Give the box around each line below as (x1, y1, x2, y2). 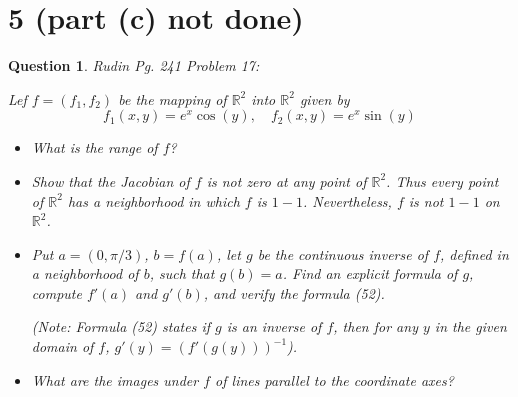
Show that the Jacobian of (31, 170, 190, 191)
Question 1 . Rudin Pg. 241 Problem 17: (8, 55, 260, 76)
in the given (434, 316, 507, 337)
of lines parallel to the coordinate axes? (215, 369, 454, 390)
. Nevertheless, (302, 190, 392, 211)
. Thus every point (386, 170, 499, 191)
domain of (31, 336, 94, 357)
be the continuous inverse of (257, 243, 429, 264)
